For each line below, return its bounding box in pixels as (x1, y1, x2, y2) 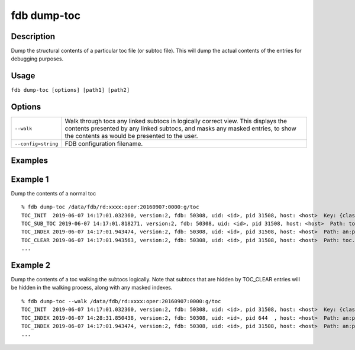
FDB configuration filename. (64, 140, 143, 148)
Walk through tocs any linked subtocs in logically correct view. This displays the (64, 117, 287, 126)
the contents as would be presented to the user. (64, 132, 198, 140)
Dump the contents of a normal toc (11, 190, 96, 197)
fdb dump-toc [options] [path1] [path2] (11, 86, 130, 94)
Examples (11, 155, 49, 165)
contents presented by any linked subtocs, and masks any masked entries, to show (64, 124, 297, 133)
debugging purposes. (11, 55, 64, 62)
